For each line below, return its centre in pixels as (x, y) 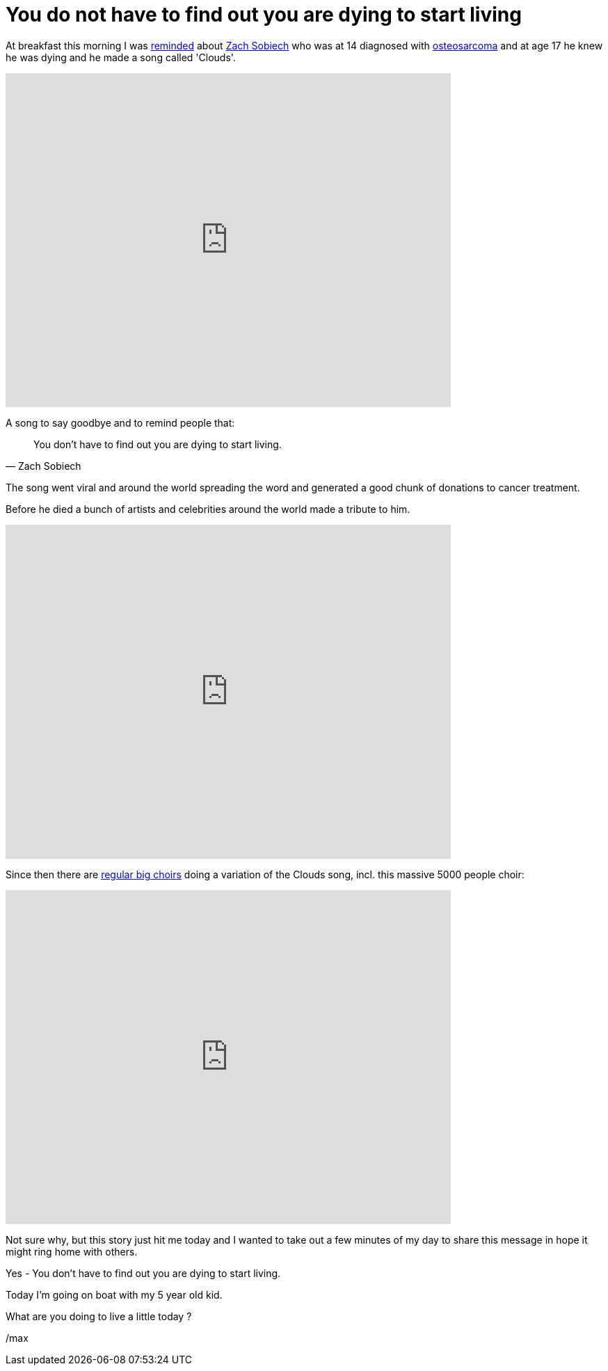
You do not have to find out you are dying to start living (264, 15)
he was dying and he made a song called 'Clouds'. (121, 57)
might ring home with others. (72, 1251)
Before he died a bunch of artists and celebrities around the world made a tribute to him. (208, 509)
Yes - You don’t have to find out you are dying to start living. (143, 1273)
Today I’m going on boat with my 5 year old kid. (114, 1294)
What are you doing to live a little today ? (99, 1316)
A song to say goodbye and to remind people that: (120, 422)
